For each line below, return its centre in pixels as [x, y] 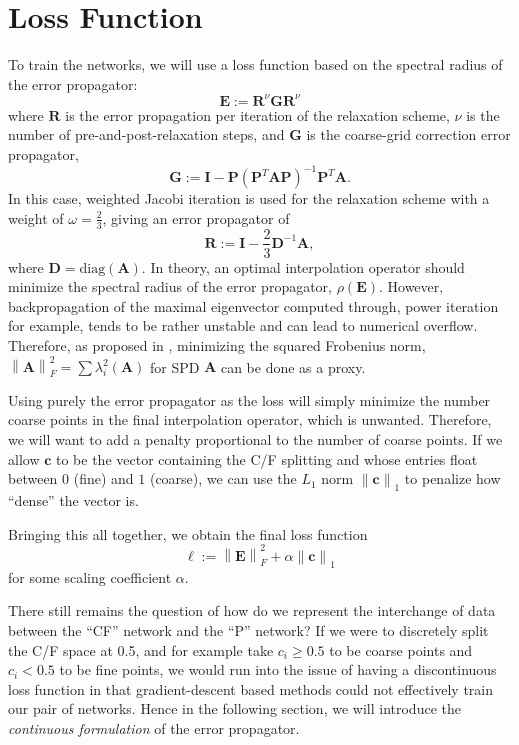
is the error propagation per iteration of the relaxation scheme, [257, 114]
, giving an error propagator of [196, 217]
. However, [411, 286]
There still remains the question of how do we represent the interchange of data [252, 610]
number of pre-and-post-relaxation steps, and [146, 134]
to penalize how [452, 478]
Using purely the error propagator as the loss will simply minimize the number [249, 399]
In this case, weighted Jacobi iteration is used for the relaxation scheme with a [249, 198]
